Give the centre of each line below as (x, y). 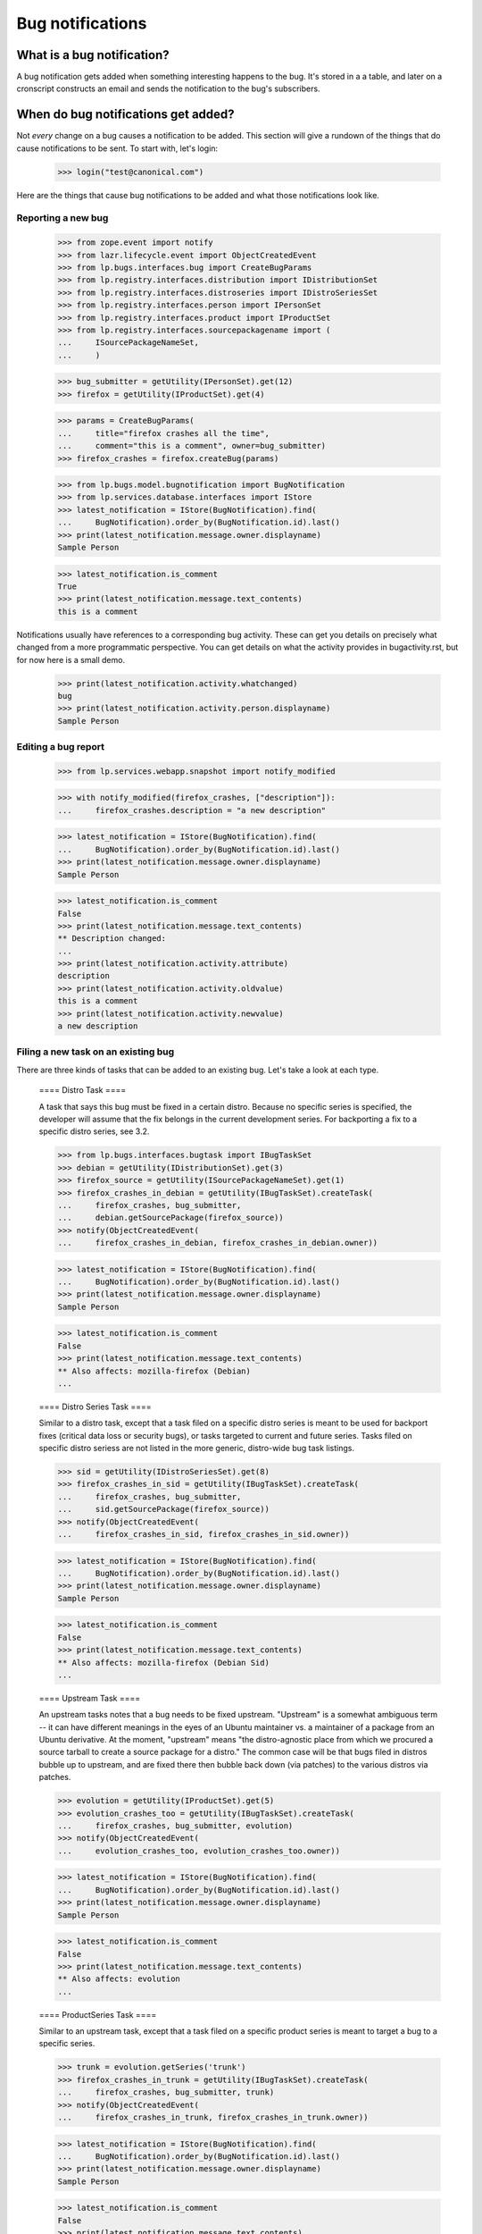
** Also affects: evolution (119, 1979)
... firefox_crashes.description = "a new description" (192, 810)
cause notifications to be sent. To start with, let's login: (117, 148)
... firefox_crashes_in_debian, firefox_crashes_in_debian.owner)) (218, 1243)
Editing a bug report (60, 747)
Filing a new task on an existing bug (96, 1052)
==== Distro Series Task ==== (95, 1407)
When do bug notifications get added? (126, 115)
